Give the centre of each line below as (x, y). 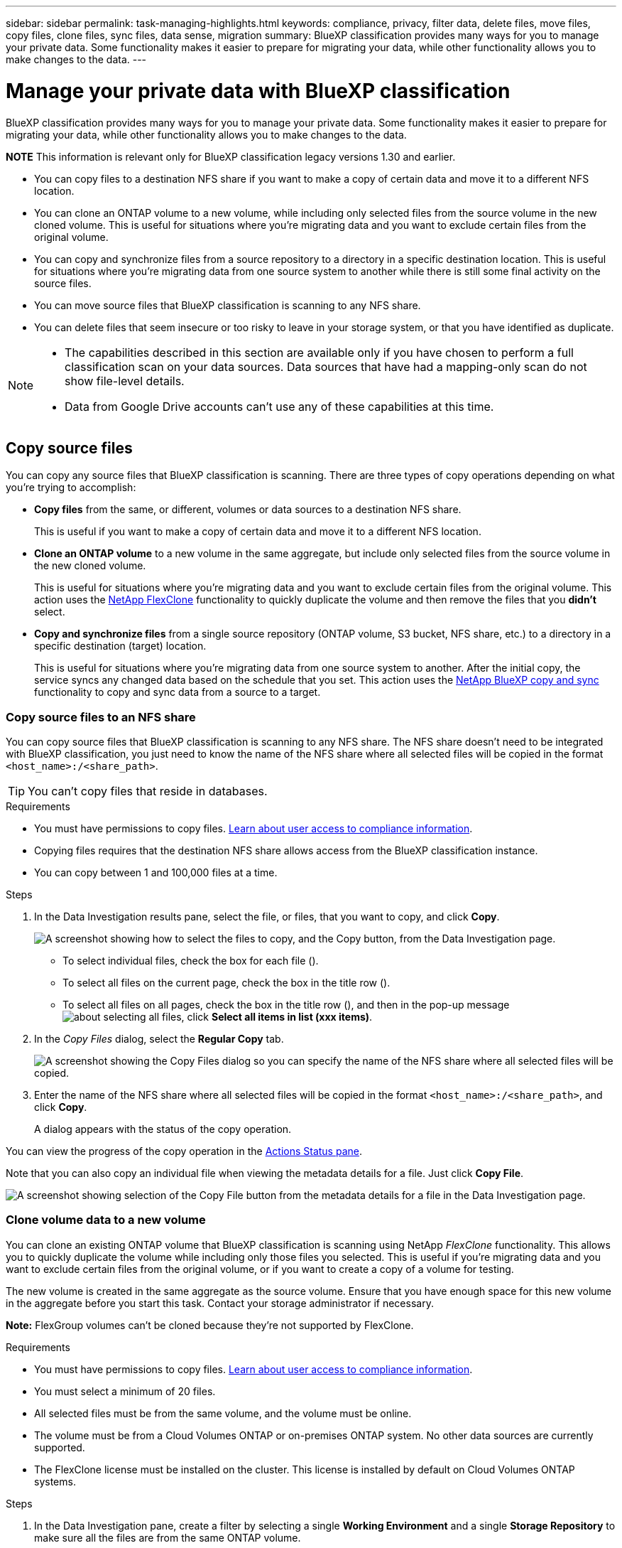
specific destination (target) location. (120, 646)
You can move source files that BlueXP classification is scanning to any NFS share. (228, 305)
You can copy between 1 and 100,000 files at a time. (156, 873)
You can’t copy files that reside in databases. (148, 791)
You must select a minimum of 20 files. (125, 1391)
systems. (55, 1481)
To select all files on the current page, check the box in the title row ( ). (227, 983)
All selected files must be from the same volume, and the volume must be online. (223, 1413)
